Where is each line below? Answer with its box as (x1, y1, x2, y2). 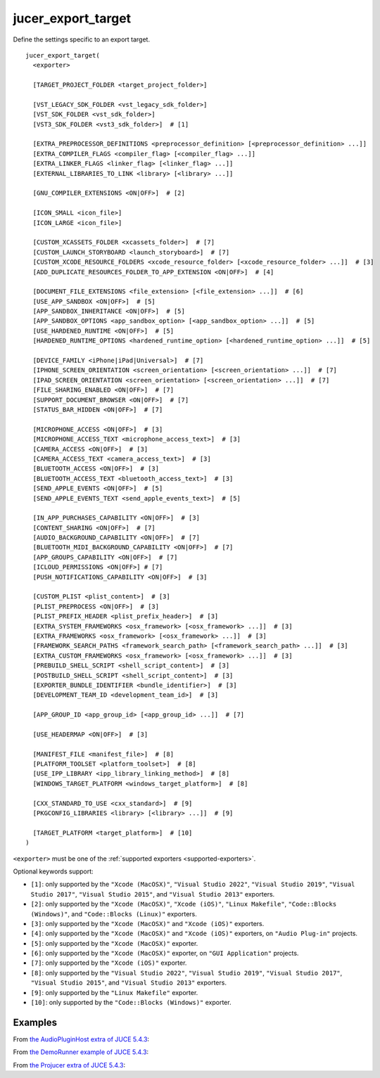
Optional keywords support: (13, 867, 94, 875)
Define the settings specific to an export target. (13, 35, 151, 44)
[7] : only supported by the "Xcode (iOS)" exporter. (30, 958, 187, 967)
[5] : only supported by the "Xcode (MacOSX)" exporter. (30, 939, 198, 947)
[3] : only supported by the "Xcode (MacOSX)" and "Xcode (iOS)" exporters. (30, 919, 265, 928)
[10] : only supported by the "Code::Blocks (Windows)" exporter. (30, 999, 232, 1007)
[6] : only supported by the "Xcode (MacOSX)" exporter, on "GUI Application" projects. (30, 949, 299, 958)
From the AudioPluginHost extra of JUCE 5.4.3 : (13, 1034, 150, 1044)
